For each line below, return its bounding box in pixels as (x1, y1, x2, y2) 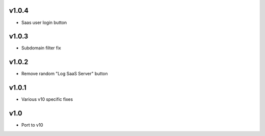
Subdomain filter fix (21, 45, 61, 51)
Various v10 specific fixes (21, 96, 73, 102)
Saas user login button (21, 20, 67, 25)
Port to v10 (21, 122, 44, 128)
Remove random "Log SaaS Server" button (21, 71, 108, 77)
